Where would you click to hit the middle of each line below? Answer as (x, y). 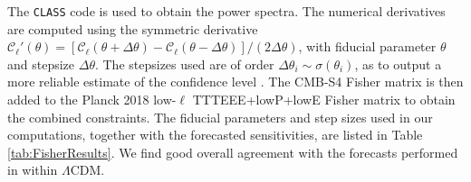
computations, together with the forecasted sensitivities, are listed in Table (215, 135)
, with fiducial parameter (367, 46)
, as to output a (398, 64)
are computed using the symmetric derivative (133, 28)
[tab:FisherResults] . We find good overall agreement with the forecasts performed (233, 152)
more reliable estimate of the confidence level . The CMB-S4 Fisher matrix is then (235, 82)
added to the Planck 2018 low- (92, 100)
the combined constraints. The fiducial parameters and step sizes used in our (220, 117)
